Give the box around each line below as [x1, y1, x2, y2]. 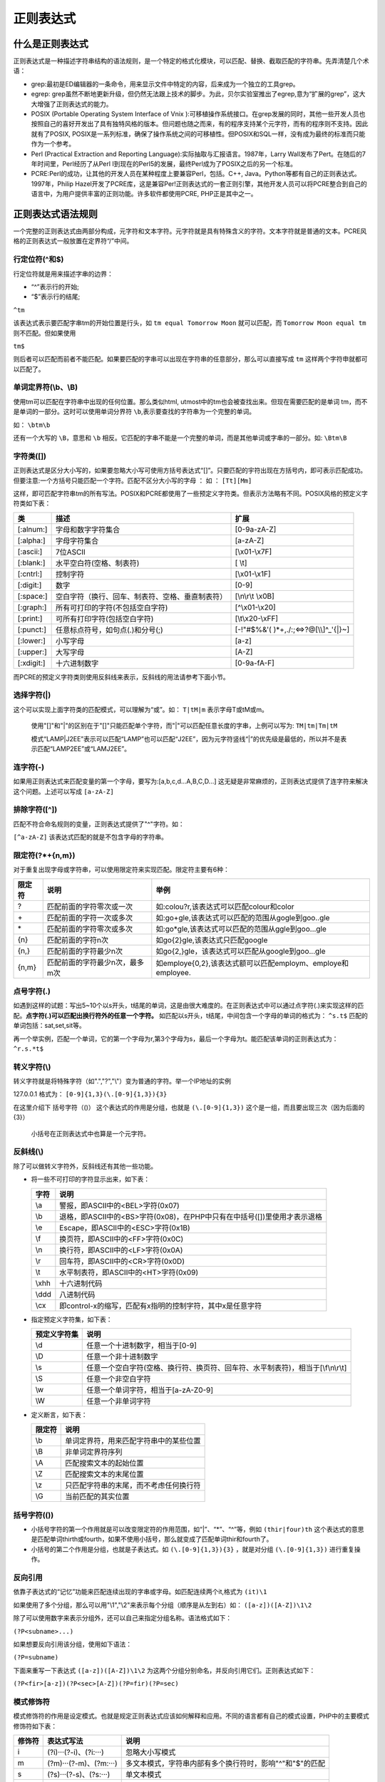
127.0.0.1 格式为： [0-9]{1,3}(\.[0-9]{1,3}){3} [13, 1090, 168, 1098]
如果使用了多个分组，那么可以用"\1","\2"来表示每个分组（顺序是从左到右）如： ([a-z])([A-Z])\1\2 [13, 1600, 312, 1609]
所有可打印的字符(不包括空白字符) [55, 602, 168, 612]
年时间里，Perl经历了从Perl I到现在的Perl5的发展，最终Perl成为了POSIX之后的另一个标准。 [31, 159, 297, 168]
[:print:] [17, 613, 43, 623]
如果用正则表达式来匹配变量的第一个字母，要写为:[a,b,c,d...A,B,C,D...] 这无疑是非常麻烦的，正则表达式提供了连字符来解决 [13, 777, 369, 786]
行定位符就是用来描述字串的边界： [13, 269, 113, 278]
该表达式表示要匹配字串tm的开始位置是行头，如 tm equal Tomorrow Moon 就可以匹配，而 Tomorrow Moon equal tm [13, 319, 366, 327]
